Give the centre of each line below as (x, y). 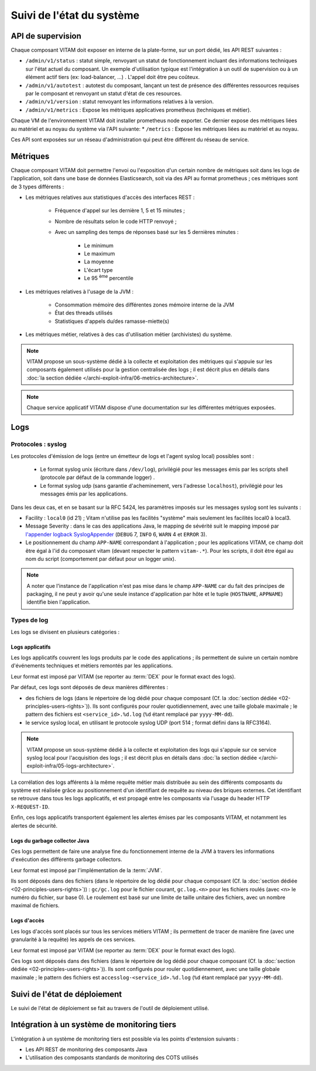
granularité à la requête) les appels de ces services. (73, 939)
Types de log (30, 620)
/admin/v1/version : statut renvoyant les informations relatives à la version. (120, 102)
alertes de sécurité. (34, 825)
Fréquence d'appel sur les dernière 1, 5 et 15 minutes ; (120, 211)
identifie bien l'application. (59, 602)
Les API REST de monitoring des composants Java (86, 1049)
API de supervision (46, 36)
